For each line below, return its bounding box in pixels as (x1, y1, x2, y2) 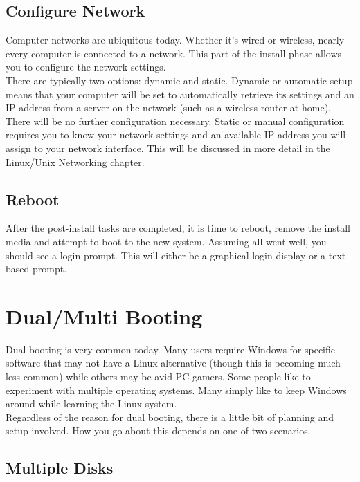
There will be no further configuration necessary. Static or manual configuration (6, 113, 345, 128)
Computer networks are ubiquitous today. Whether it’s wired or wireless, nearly (6, 33, 345, 47)
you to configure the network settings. (6, 59, 166, 74)
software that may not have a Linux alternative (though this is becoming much (6, 355, 341, 370)
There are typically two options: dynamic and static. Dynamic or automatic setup (6, 73, 353, 87)
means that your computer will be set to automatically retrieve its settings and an (6, 86, 354, 101)
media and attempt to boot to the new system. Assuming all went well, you (6, 234, 327, 248)
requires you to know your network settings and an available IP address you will (6, 127, 346, 142)
